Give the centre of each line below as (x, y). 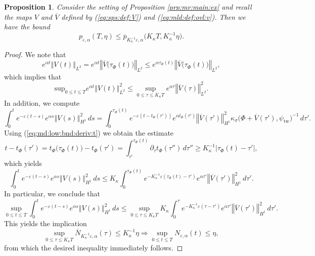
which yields (23, 163)
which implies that (33, 76)
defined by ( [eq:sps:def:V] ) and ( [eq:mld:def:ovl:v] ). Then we (153, 16)
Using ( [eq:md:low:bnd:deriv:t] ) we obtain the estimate (89, 133)
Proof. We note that (35, 54)
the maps (18, 16)
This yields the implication (46, 223)
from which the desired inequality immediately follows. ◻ (94, 247)
